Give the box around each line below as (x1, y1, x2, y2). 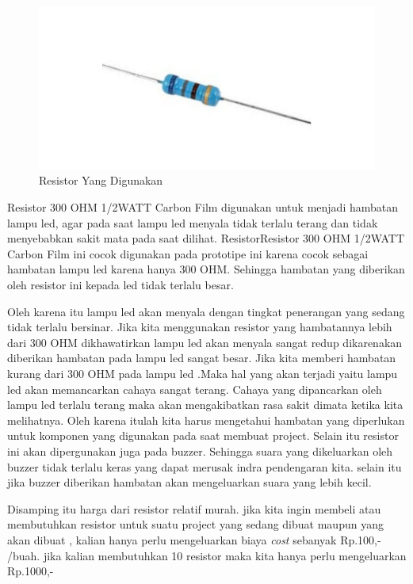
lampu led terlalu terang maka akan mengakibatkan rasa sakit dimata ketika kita (7, 396, 403, 413)
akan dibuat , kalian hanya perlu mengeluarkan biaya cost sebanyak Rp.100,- (7, 531, 381, 548)
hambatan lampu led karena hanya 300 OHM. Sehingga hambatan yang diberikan (7, 261, 405, 277)
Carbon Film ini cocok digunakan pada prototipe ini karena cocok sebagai (7, 245, 369, 261)
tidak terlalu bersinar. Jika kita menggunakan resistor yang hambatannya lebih (7, 319, 392, 335)
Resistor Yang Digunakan (39, 172, 163, 189)
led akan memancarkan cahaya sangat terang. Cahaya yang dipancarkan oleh (7, 380, 382, 397)
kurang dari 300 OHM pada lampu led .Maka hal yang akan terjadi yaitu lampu (7, 365, 398, 381)
